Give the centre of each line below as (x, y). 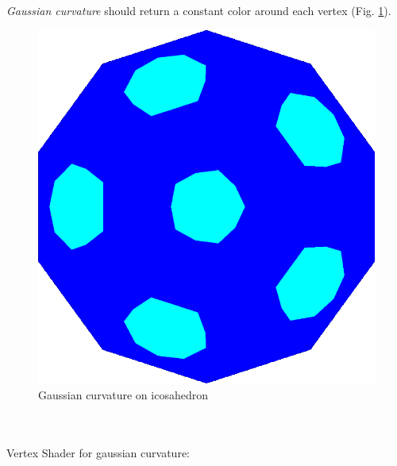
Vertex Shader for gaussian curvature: (98, 452)
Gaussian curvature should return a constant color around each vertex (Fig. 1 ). (199, 10)
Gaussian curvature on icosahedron (123, 395)
